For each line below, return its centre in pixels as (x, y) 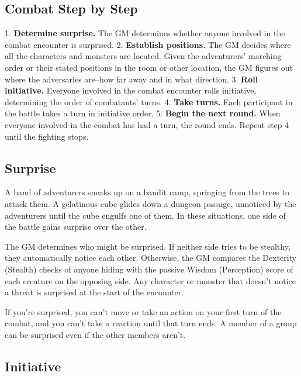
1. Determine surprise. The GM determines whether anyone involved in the (145, 33)
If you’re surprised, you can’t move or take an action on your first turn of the (143, 311)
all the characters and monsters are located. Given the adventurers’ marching (143, 56)
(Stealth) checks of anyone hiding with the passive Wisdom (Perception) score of (149, 269)
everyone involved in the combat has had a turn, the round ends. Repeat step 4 (147, 124)
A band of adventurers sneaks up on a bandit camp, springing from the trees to (147, 192)
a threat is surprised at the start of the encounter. (94, 292)
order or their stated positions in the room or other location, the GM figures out (149, 67)
